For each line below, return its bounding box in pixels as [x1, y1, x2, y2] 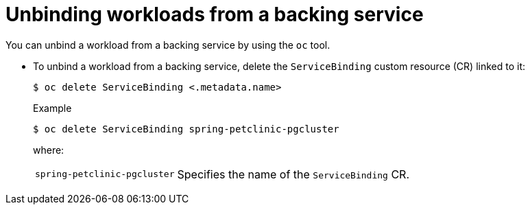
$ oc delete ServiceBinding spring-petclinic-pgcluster [33, 123, 339, 135]
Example [33, 102, 72, 114]
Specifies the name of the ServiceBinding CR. [177, 167, 409, 181]
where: [33, 143, 64, 156]
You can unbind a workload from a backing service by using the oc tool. [5, 38, 330, 51]
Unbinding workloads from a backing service [5, 3, 424, 26]
